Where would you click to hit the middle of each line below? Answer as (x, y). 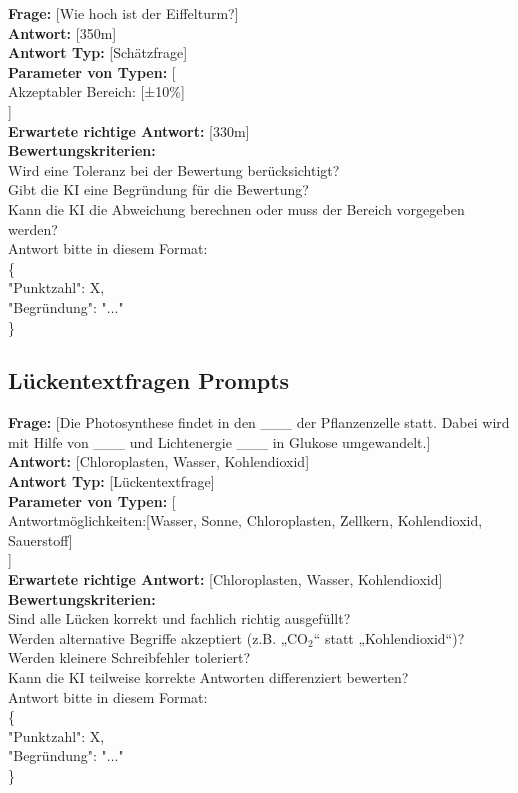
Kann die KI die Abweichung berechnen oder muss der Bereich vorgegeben (236, 208)
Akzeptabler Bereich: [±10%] (96, 91)
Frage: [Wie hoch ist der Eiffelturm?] (123, 13)
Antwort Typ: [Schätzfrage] (98, 52)
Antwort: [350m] (62, 32)
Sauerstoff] (40, 539)
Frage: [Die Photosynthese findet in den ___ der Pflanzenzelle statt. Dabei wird (259, 422)
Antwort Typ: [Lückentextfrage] (111, 481)
